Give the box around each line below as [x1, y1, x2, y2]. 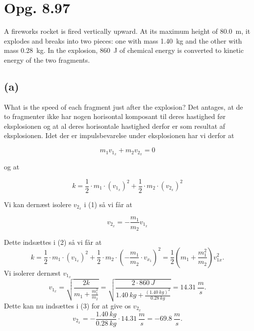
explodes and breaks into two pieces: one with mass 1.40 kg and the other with [4, 35, 242, 46]
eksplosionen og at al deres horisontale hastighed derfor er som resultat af [4, 120, 226, 131]
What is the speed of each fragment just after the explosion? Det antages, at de [4, 101, 243, 112]
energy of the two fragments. [4, 54, 90, 65]
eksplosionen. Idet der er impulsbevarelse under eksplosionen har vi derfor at [4, 130, 234, 141]
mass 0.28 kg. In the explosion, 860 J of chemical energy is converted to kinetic [4, 45, 244, 55]
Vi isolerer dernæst [4, 267, 61, 278]
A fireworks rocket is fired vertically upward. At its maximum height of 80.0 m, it [4, 26, 251, 36]
